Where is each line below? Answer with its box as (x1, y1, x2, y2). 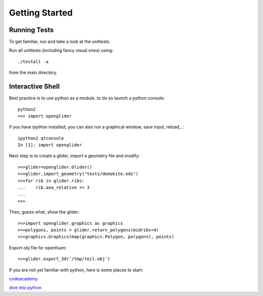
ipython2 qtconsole (18, 135, 64, 141)
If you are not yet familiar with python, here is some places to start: (9, 267, 143, 273)
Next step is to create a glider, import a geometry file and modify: (9, 153, 140, 159)
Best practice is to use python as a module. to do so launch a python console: (9, 95, 165, 101)
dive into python (9, 285, 41, 291)
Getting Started (9, 7, 73, 18)
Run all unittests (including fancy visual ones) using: (9, 48, 113, 53)
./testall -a (18, 59, 49, 64)
